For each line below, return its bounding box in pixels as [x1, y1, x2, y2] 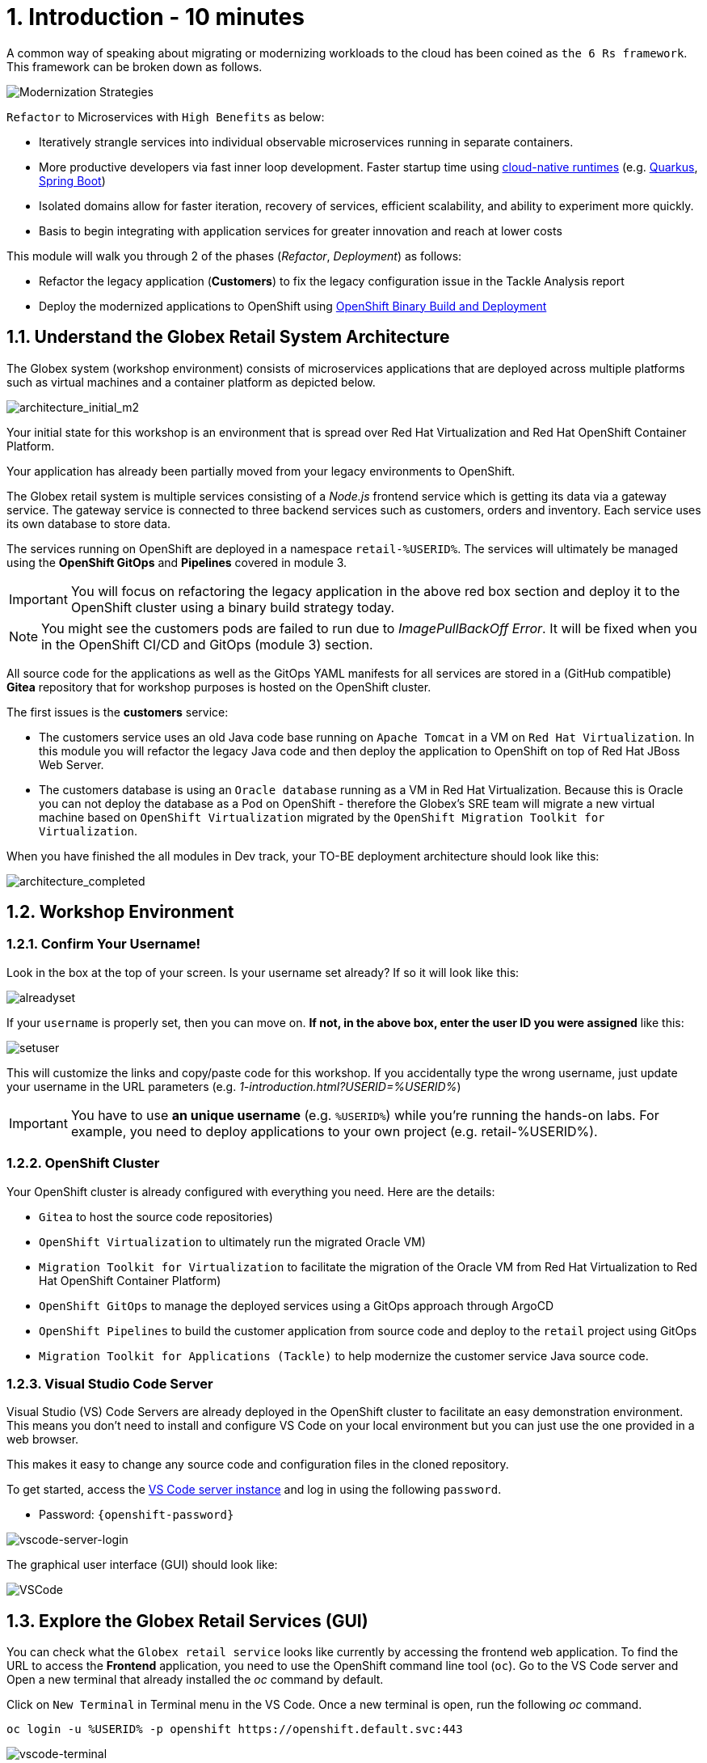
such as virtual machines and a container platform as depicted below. [6, 374, 376, 389]
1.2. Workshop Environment [6, 902, 234, 923]
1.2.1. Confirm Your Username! [6, 936, 201, 953]
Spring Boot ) [39, 173, 106, 188]
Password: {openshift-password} [39, 1507, 234, 1522]
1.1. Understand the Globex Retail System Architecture [6, 327, 450, 348]
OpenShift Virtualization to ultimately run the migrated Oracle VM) [39, 1234, 426, 1249]
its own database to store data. [6, 516, 171, 531]
